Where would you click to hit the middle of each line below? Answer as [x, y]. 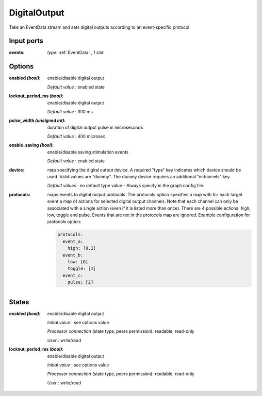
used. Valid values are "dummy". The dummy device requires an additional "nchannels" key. [139, 177]
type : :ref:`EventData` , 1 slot [75, 52]
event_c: [73, 275]
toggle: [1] [82, 269]
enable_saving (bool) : [32, 145]
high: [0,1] [82, 248]
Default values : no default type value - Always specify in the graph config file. [126, 186]
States [19, 302]
